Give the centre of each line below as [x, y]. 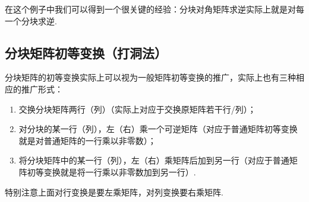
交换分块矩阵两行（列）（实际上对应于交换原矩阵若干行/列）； [137, 109]
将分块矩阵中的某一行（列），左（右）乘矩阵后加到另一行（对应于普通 [154, 160]
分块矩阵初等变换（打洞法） [86, 52]
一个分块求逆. [31, 20]
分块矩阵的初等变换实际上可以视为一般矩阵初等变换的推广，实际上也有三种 [150, 77]
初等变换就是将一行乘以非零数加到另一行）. [111, 171]
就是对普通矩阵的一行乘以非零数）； [87, 140]
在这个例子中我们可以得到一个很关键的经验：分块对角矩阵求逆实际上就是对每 [154, 9]
